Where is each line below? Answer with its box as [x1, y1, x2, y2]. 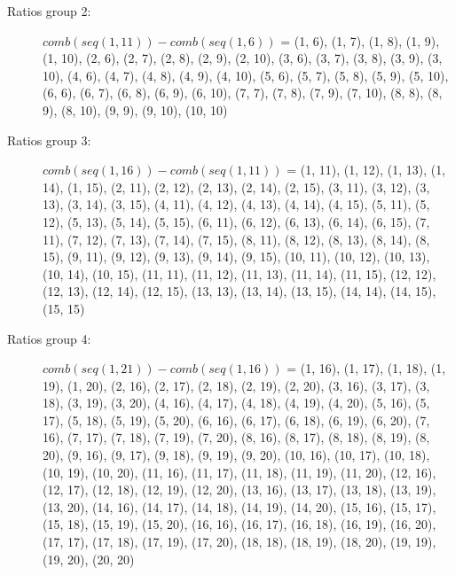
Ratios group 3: [7, 130, 91, 149]
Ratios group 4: [7, 329, 91, 347]
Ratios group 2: [7, 2, 91, 19]
